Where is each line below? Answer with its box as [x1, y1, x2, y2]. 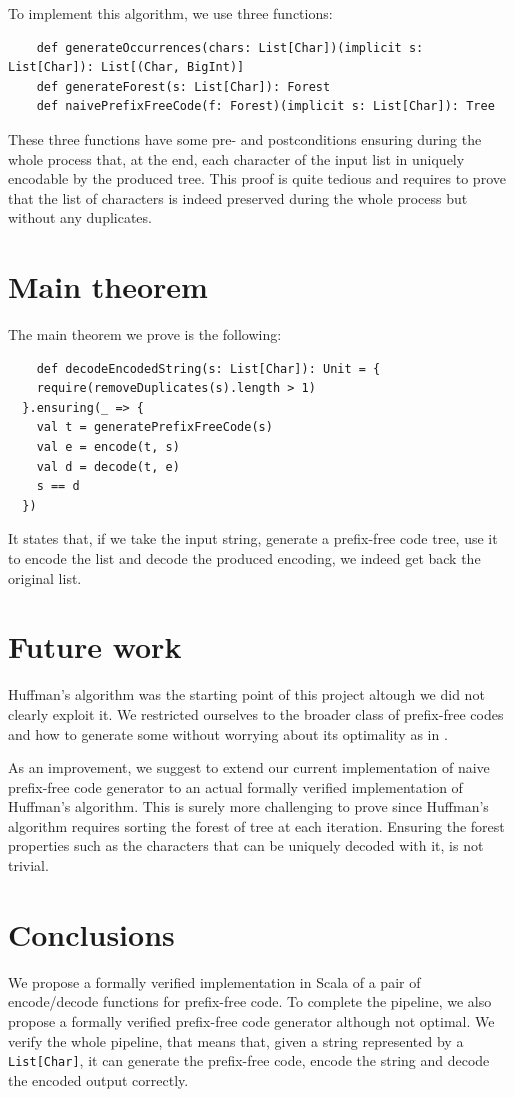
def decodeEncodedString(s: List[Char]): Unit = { [36, 361, 381, 376]
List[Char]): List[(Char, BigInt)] [8, 60, 245, 75]
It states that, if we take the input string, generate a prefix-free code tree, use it [8, 528, 498, 549]
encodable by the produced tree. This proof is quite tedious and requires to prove [8, 168, 506, 189]
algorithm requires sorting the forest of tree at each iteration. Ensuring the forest [8, 815, 505, 836]
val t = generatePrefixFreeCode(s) [36, 420, 273, 435]
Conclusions [8, 913, 175, 954]
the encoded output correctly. [8, 1069, 189, 1090]
